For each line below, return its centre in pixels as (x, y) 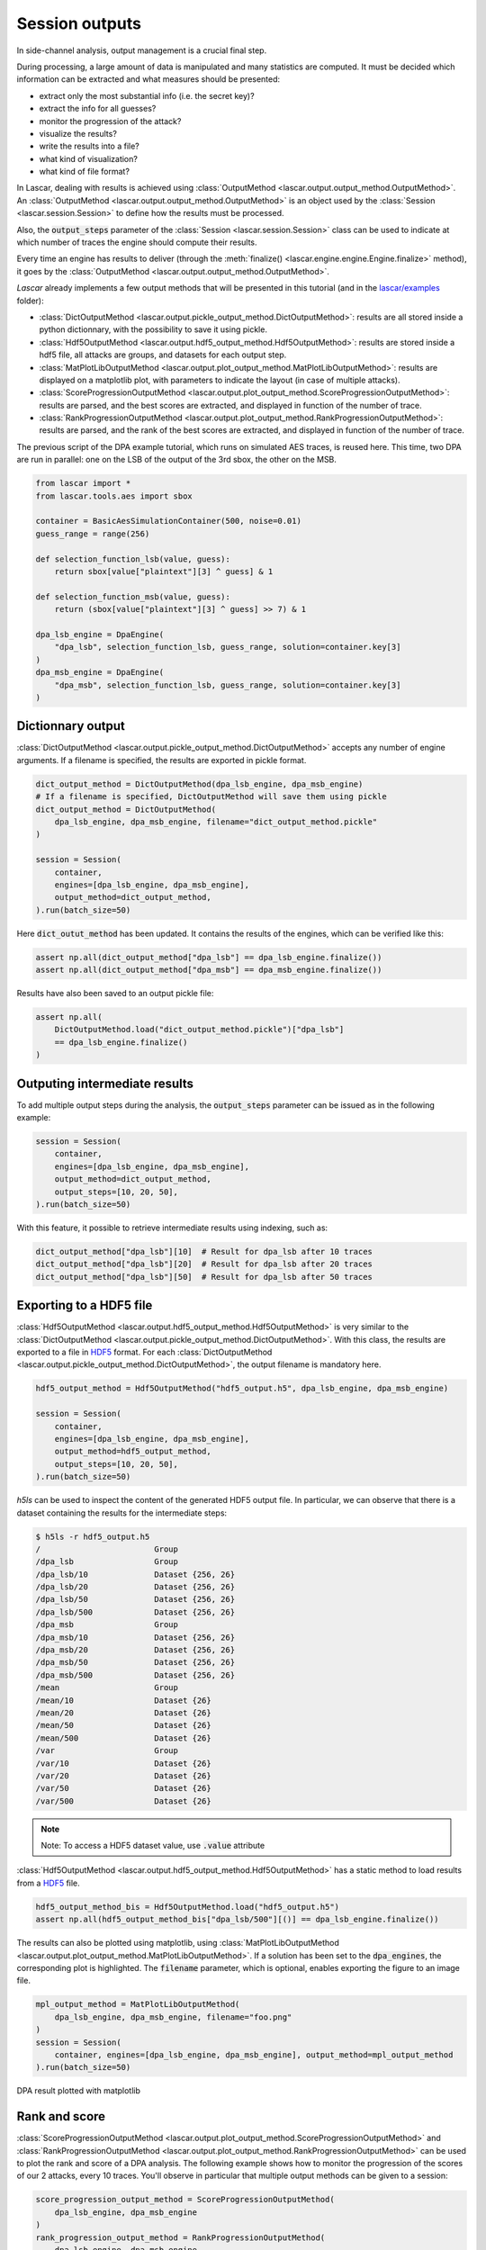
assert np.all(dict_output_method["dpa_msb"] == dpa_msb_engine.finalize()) (209, 970)
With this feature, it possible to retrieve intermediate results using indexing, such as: (172, 1228)
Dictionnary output (71, 726)
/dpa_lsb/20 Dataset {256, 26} (135, 1587)
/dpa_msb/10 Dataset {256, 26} (135, 1637)
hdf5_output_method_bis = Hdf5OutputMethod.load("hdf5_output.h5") (188, 1907)
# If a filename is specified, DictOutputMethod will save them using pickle (211, 797)
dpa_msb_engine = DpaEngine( (100, 672)
